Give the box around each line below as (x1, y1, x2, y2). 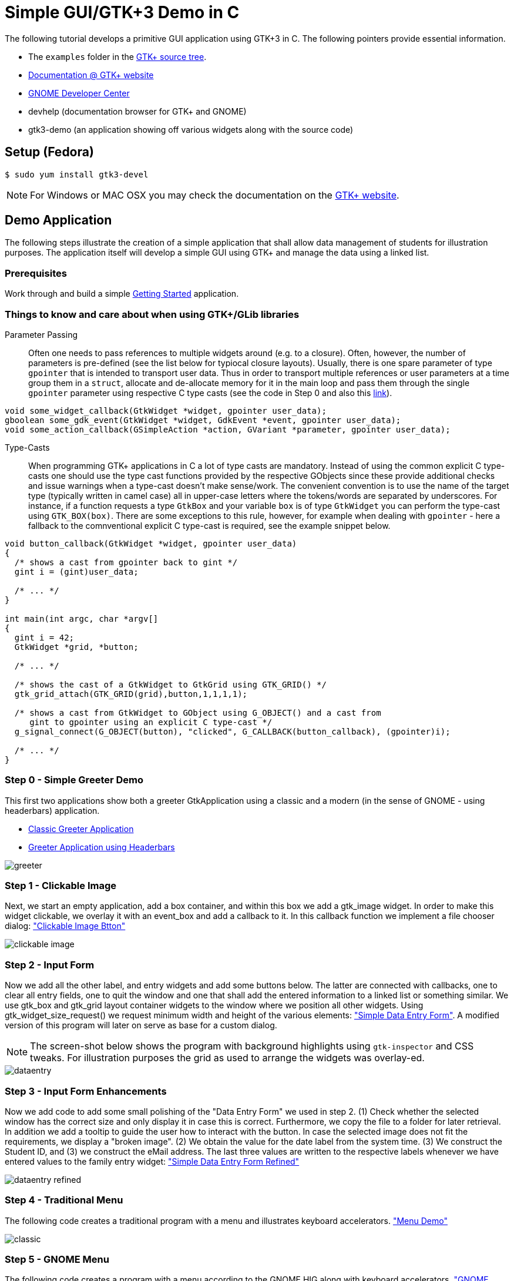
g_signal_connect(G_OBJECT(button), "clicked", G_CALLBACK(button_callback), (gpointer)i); (14, 726, 451, 736)
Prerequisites (5, 267, 67, 279)
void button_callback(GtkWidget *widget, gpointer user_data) (5, 538, 297, 548)
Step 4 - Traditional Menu (5, 1194, 123, 1206)
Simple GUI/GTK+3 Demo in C (5, 2, 240, 22)
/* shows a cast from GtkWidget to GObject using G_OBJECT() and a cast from (14, 707, 381, 717)
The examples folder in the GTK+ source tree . (28, 51, 207, 62)
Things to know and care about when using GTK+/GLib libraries (5, 308, 300, 320)
